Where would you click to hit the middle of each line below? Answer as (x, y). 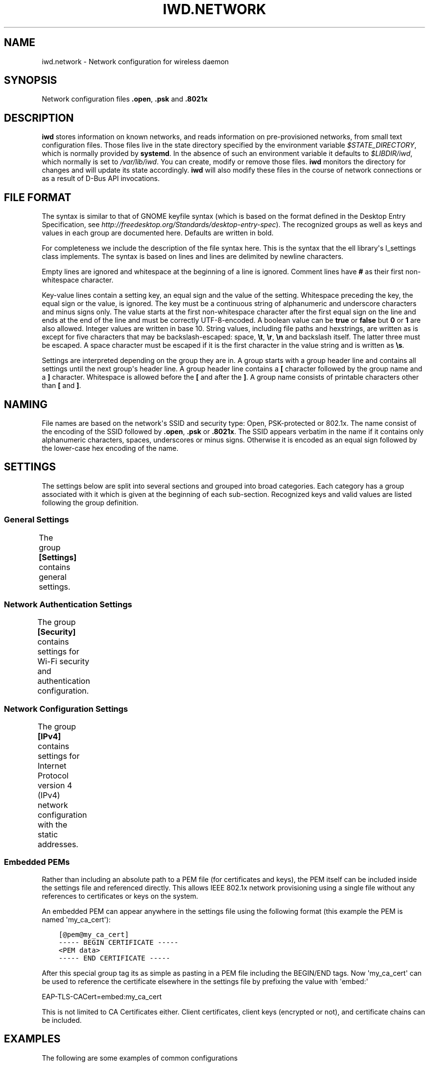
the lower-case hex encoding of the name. (110, 448)
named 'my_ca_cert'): (76, 919)
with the (53, 825)
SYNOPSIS (31, 80)
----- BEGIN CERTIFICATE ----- (119, 942)
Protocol (53, 776)
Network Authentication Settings (68, 604)
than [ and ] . (61, 386)
